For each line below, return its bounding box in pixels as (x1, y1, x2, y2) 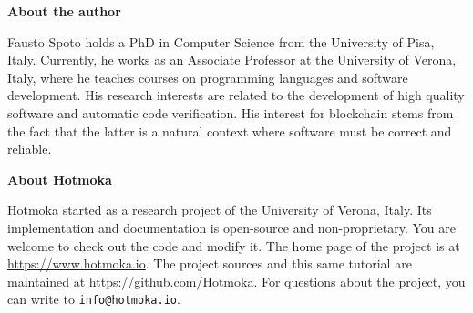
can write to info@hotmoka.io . (7, 289, 180, 308)
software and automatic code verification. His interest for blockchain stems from (7, 103, 454, 122)
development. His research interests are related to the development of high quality (7, 86, 465, 105)
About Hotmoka (7, 169, 112, 188)
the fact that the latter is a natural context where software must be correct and (7, 121, 452, 140)
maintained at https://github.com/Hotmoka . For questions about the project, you (7, 271, 466, 290)
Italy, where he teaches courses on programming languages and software (7, 67, 408, 86)
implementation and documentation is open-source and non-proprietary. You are (7, 217, 456, 237)
